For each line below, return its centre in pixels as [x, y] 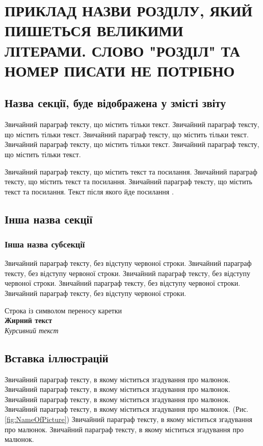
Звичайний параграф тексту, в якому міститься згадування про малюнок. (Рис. [127, 409]
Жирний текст [29, 320]
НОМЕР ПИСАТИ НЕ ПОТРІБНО [120, 70]
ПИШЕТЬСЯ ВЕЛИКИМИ [94, 30]
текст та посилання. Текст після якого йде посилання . [89, 191]
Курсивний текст [32, 330]
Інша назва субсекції [45, 244]
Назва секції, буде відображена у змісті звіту [115, 103]
